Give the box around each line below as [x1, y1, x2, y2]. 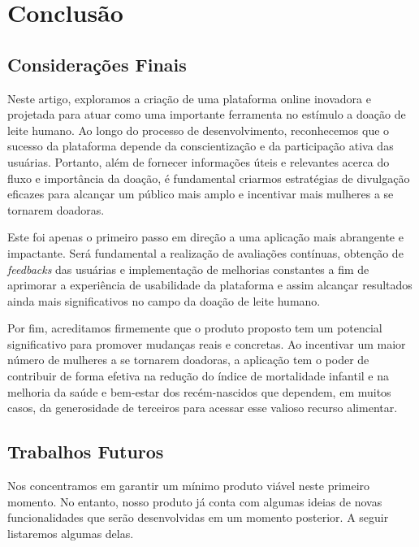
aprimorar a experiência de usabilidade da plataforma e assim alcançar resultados [7, 276, 413, 293]
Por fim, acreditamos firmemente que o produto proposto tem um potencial [7, 319, 382, 336]
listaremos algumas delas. [7, 524, 134, 541]
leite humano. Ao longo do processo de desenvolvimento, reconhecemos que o [7, 121, 390, 138]
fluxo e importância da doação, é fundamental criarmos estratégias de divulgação [7, 169, 410, 186]
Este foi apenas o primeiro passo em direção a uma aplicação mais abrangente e [7, 228, 404, 245]
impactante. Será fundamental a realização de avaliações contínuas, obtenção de [7, 244, 404, 261]
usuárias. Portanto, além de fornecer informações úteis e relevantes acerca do [7, 153, 390, 170]
